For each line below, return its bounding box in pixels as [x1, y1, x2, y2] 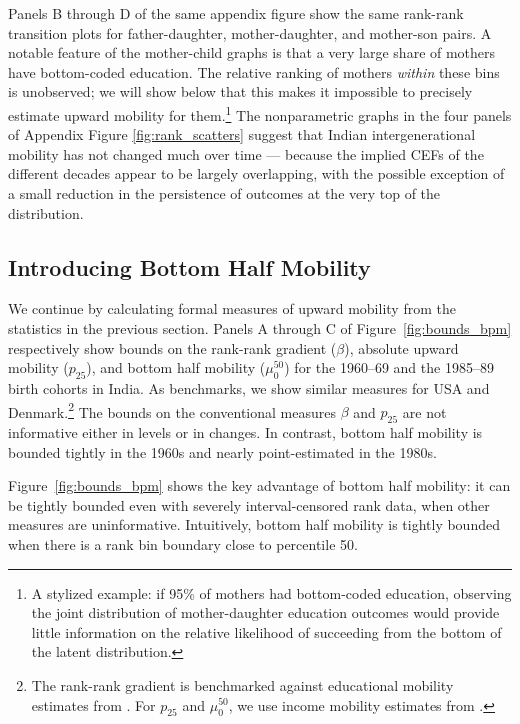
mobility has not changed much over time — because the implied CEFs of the [8, 143, 484, 164]
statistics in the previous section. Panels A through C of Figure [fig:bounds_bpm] [8, 317, 512, 338]
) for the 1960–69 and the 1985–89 [284, 357, 494, 378]
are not [402, 401, 447, 422]
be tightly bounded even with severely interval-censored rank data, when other [8, 494, 490, 515]
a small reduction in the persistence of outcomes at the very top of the [8, 183, 441, 203]
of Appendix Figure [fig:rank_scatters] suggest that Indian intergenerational [8, 124, 476, 145]
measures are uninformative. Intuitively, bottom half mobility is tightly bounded [8, 514, 500, 535]
